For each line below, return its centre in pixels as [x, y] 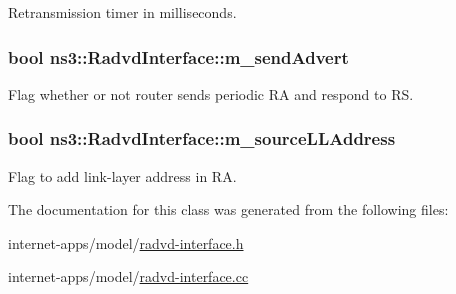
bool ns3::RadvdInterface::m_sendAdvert [178, 56]
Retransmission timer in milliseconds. [122, 12]
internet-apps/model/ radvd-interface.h [126, 242]
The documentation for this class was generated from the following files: [228, 209]
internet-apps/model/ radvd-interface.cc [128, 276]
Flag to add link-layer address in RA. [122, 175]
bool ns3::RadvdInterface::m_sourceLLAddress [202, 138]
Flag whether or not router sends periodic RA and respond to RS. [211, 93]
